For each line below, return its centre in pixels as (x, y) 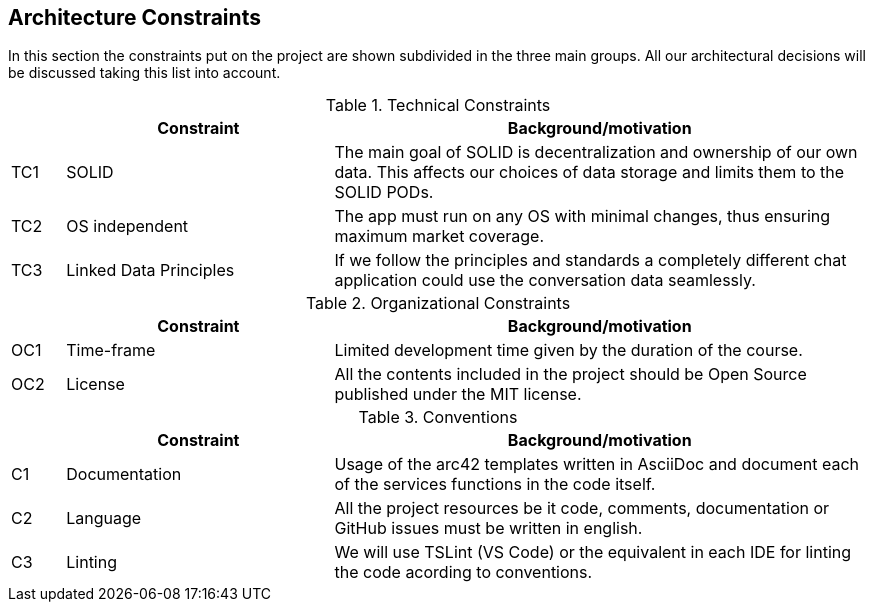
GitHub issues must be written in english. (488, 528)
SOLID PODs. (384, 192)
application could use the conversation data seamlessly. (545, 280)
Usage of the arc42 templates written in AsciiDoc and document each (596, 464)
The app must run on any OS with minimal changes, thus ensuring (582, 216)
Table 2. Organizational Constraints (438, 303)
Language (104, 518)
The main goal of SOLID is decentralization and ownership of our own (596, 152)
